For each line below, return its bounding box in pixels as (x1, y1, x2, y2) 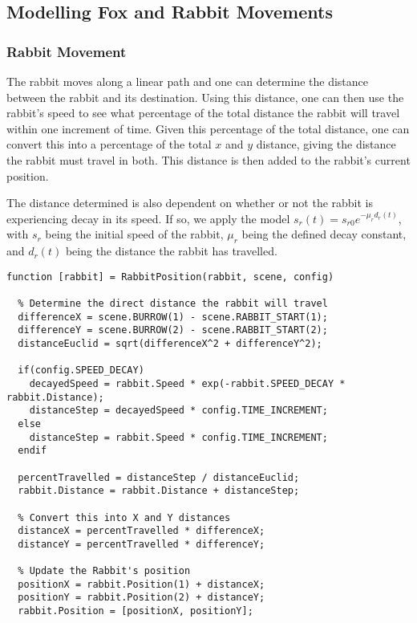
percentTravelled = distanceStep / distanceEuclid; (18, 471, 300, 483)
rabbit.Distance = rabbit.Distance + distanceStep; (18, 485, 300, 497)
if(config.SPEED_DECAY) (18, 364, 144, 377)
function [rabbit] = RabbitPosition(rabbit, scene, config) (6, 271, 334, 283)
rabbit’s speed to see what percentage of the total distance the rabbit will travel (6, 104, 400, 121)
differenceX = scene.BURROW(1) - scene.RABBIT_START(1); (18, 311, 328, 323)
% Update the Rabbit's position (18, 565, 191, 577)
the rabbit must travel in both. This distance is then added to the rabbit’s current (6, 151, 411, 168)
